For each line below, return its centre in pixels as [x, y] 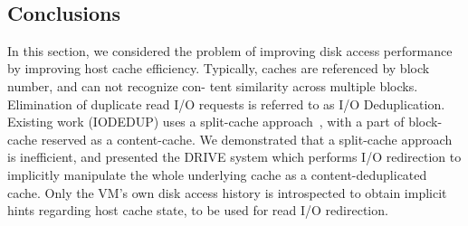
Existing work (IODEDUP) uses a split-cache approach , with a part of [206, 122]
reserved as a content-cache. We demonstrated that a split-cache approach [247, 139]
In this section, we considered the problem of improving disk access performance [230, 50]
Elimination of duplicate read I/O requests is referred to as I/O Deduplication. [226, 104]
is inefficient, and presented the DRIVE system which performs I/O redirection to [234, 157]
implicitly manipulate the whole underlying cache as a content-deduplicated [217, 174]
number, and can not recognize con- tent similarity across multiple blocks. [213, 85]
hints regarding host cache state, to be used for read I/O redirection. [198, 210]
